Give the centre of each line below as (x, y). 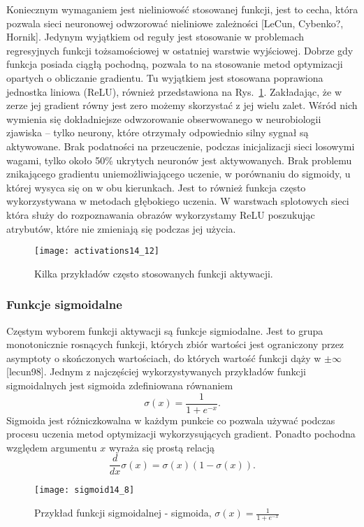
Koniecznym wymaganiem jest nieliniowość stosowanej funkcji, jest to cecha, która (182, 9)
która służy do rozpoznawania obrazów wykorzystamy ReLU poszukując (161, 214)
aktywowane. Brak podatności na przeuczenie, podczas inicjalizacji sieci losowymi (181, 146)
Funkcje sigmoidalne (64, 304)
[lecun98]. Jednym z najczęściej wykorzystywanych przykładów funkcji (156, 371)
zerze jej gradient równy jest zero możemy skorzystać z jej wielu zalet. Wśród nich (182, 105)
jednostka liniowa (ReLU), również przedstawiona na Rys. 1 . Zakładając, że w (174, 91)
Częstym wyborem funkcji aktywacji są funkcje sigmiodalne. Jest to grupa (165, 330)
